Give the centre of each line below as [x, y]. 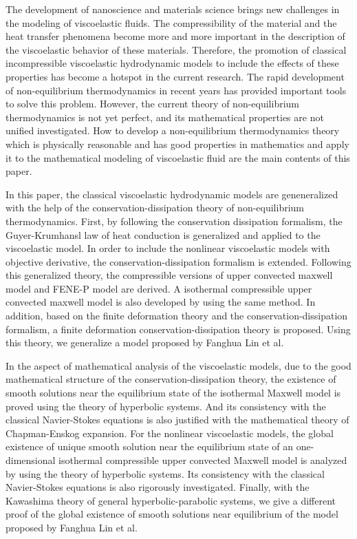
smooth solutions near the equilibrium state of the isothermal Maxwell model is [173, 393]
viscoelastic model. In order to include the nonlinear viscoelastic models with [168, 248]
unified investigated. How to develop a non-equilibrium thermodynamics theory [173, 130]
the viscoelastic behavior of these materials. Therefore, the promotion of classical [176, 49]
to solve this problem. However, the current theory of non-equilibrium [153, 104]
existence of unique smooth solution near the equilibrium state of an [150, 446]
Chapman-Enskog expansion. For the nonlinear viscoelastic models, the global [170, 433]
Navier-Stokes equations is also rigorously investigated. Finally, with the [158, 487]
